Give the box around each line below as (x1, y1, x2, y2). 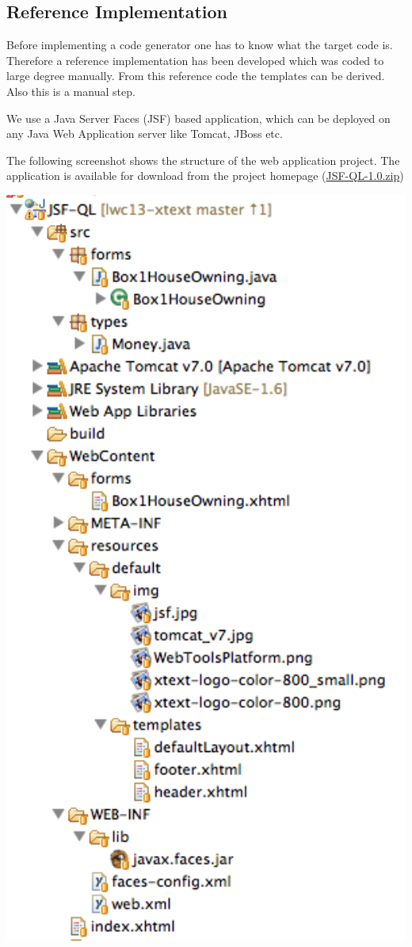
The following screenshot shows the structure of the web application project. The (6, 151, 400, 168)
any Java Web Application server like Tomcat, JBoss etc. (6, 125, 283, 142)
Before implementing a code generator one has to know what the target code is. (6, 36, 393, 53)
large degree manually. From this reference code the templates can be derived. (6, 67, 385, 84)
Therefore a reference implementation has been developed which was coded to (6, 52, 384, 68)
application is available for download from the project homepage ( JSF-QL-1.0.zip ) (6, 167, 404, 184)
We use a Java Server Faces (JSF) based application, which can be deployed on (6, 109, 391, 126)
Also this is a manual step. (6, 82, 135, 99)
